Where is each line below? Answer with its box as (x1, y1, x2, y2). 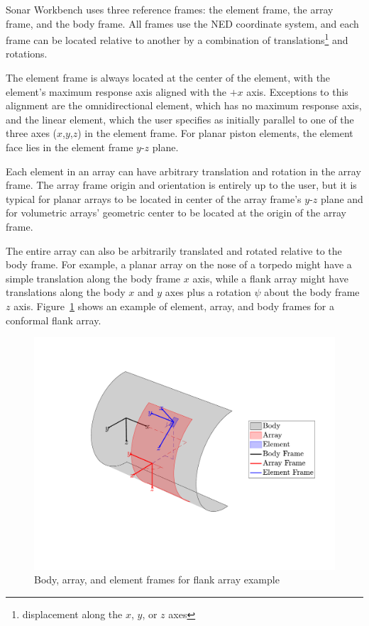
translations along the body (6, 285, 126, 300)
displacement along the (22, 606, 123, 621)
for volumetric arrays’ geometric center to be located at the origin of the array (6, 205, 346, 220)
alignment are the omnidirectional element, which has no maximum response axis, (6, 98, 362, 113)
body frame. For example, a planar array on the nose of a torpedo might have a (6, 257, 352, 272)
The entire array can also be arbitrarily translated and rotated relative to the (6, 243, 342, 258)
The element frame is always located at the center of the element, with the (6, 70, 331, 85)
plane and (320, 191, 363, 206)
